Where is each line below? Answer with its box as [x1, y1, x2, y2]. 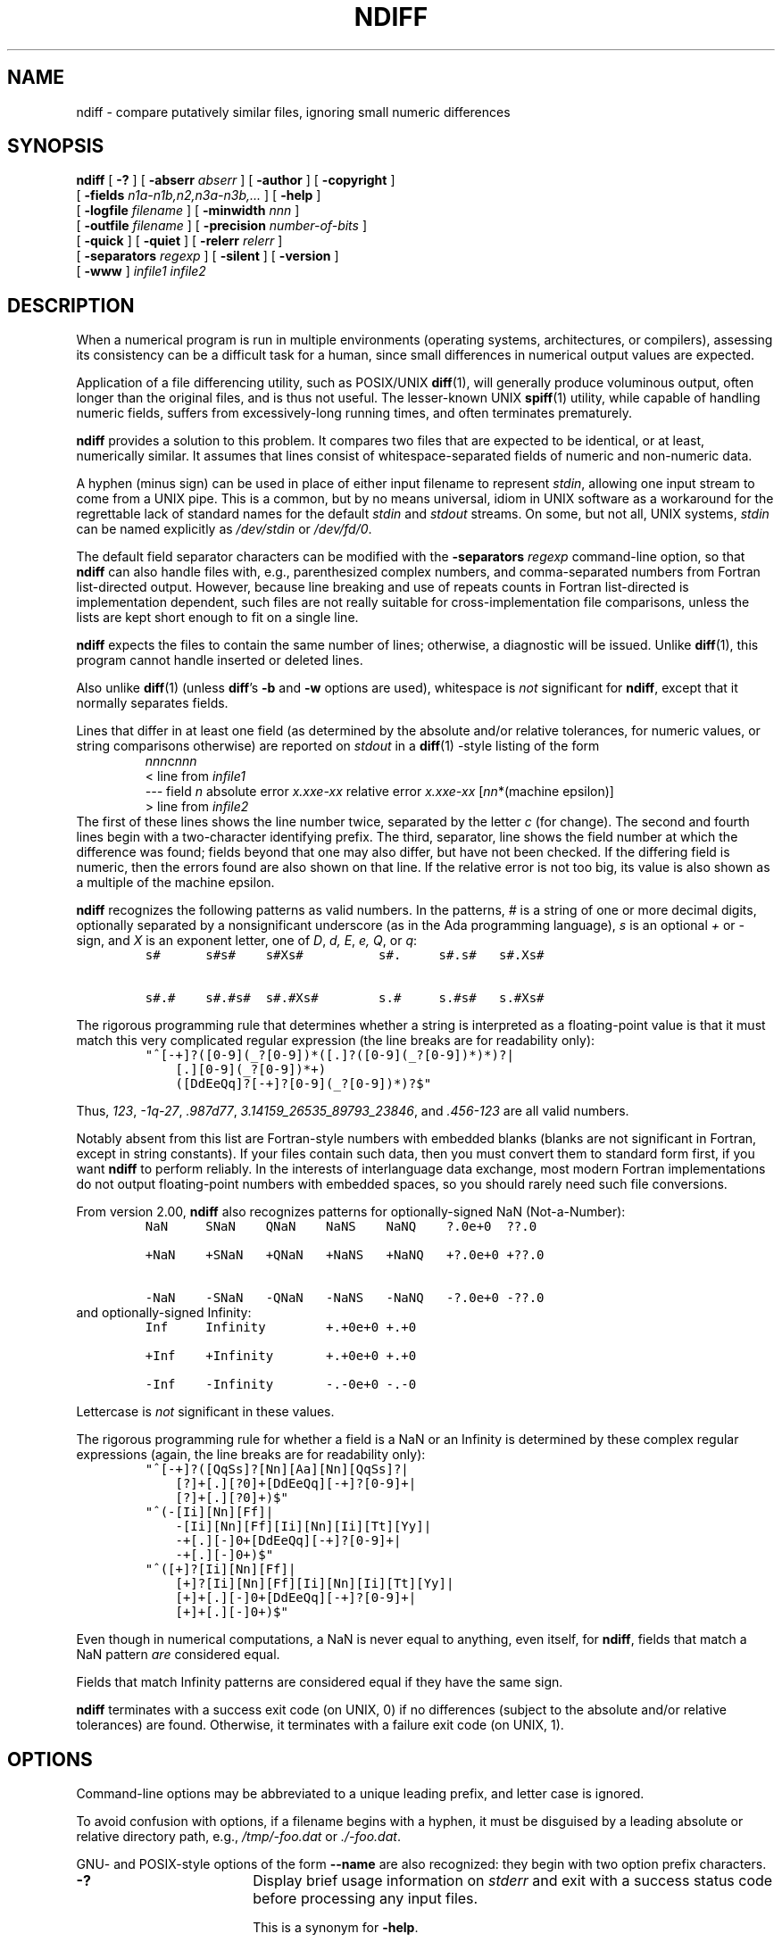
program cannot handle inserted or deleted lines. [76, 652, 363, 668]
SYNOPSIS [7, 135, 104, 158]
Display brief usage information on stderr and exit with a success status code [253, 1871, 773, 1890]
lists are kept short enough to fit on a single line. [76, 610, 359, 626]
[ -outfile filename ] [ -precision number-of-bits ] [76, 218, 367, 234]
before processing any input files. [253, 1889, 478, 1908]
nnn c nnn [145, 753, 197, 769]
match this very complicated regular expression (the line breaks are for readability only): [76, 1033, 595, 1049]
